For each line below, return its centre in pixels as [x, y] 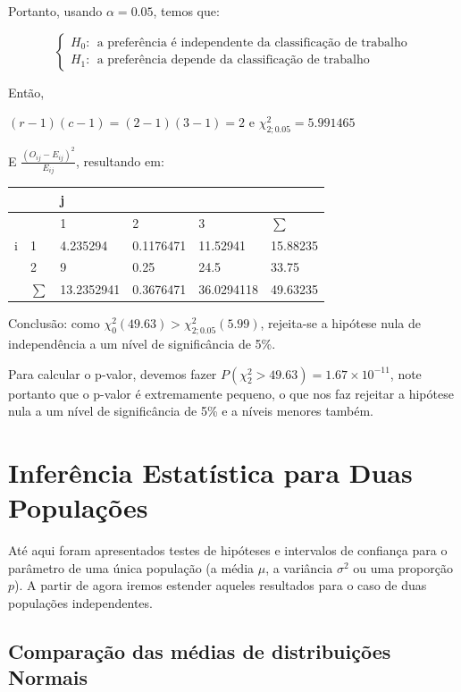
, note [406, 373]
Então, [26, 92]
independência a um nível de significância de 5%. [142, 344]
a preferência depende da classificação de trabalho [233, 60]
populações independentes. [80, 602]
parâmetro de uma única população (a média [131, 567]
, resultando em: [120, 160]
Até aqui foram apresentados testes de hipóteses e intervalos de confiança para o [228, 550]
